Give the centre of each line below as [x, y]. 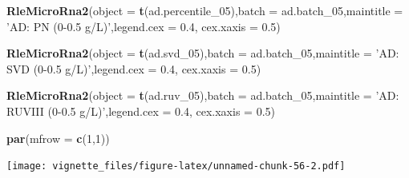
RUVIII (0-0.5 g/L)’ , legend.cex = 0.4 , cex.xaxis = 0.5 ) [141, 111]
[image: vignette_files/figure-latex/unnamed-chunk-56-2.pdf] [176, 166]
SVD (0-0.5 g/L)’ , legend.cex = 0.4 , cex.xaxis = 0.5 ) [134, 68]
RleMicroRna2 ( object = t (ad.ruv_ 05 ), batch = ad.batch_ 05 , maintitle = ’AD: [203, 95]
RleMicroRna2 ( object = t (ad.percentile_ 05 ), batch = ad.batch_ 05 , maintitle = [205, 10]
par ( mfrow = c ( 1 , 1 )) [58, 138]
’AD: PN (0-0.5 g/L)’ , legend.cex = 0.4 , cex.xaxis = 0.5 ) [144, 26]
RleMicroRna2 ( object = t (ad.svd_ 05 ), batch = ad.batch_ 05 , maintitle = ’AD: [203, 53]
